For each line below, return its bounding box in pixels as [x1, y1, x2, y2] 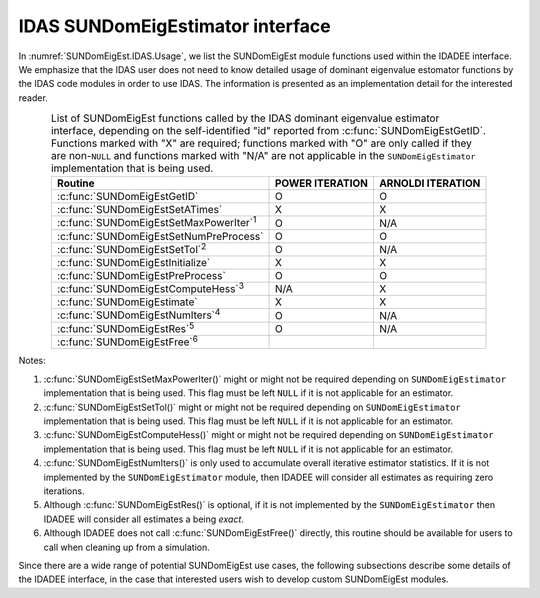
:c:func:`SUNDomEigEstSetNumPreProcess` [56, 229, 264, 243]
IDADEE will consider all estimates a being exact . [43, 513, 245, 525]
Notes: [18, 355, 46, 367]
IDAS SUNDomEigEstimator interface [18, 15, 331, 37]
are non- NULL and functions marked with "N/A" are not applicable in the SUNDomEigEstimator [50, 149, 476, 163]
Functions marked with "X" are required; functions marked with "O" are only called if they [50, 136, 472, 150]
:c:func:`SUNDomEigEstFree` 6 [56, 333, 199, 349]
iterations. [43, 485, 85, 497]
